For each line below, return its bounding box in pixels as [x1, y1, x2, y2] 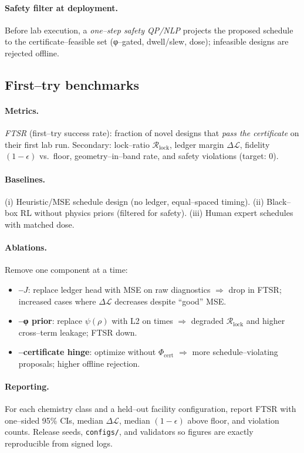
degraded [191, 315, 224, 327]
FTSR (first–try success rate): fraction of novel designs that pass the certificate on [5, 127, 299, 139]
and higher [246, 315, 285, 327]
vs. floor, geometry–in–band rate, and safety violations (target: [39, 150, 266, 162]
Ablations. [5, 241, 47, 253]
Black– [266, 195, 291, 207]
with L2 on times [112, 315, 173, 327]
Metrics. [5, 104, 39, 116]
